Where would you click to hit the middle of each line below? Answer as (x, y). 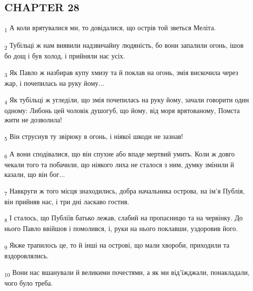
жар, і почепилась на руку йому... (54, 83)
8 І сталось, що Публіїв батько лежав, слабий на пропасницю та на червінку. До (124, 218)
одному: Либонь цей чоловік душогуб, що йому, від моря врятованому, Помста (122, 110)
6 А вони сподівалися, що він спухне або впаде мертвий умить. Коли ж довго (120, 154)
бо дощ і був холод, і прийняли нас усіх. (65, 56)
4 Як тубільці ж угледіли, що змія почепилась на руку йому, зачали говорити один (127, 100)
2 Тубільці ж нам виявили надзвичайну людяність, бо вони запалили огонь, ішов (124, 46)
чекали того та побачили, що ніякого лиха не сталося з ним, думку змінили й (119, 165)
